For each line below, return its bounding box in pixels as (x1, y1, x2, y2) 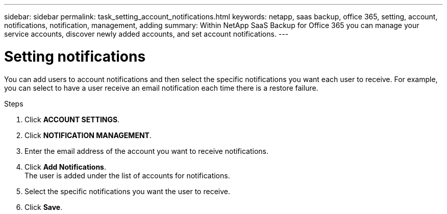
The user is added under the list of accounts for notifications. (24, 171, 230, 180)
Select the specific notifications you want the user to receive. (24, 186, 230, 196)
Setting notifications (4, 47, 146, 65)
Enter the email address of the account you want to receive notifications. (24, 146, 268, 155)
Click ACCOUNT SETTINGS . (24, 115, 120, 124)
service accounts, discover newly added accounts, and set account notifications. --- (4, 30, 289, 38)
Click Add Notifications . (24, 162, 107, 171)
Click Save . (24, 202, 63, 211)
